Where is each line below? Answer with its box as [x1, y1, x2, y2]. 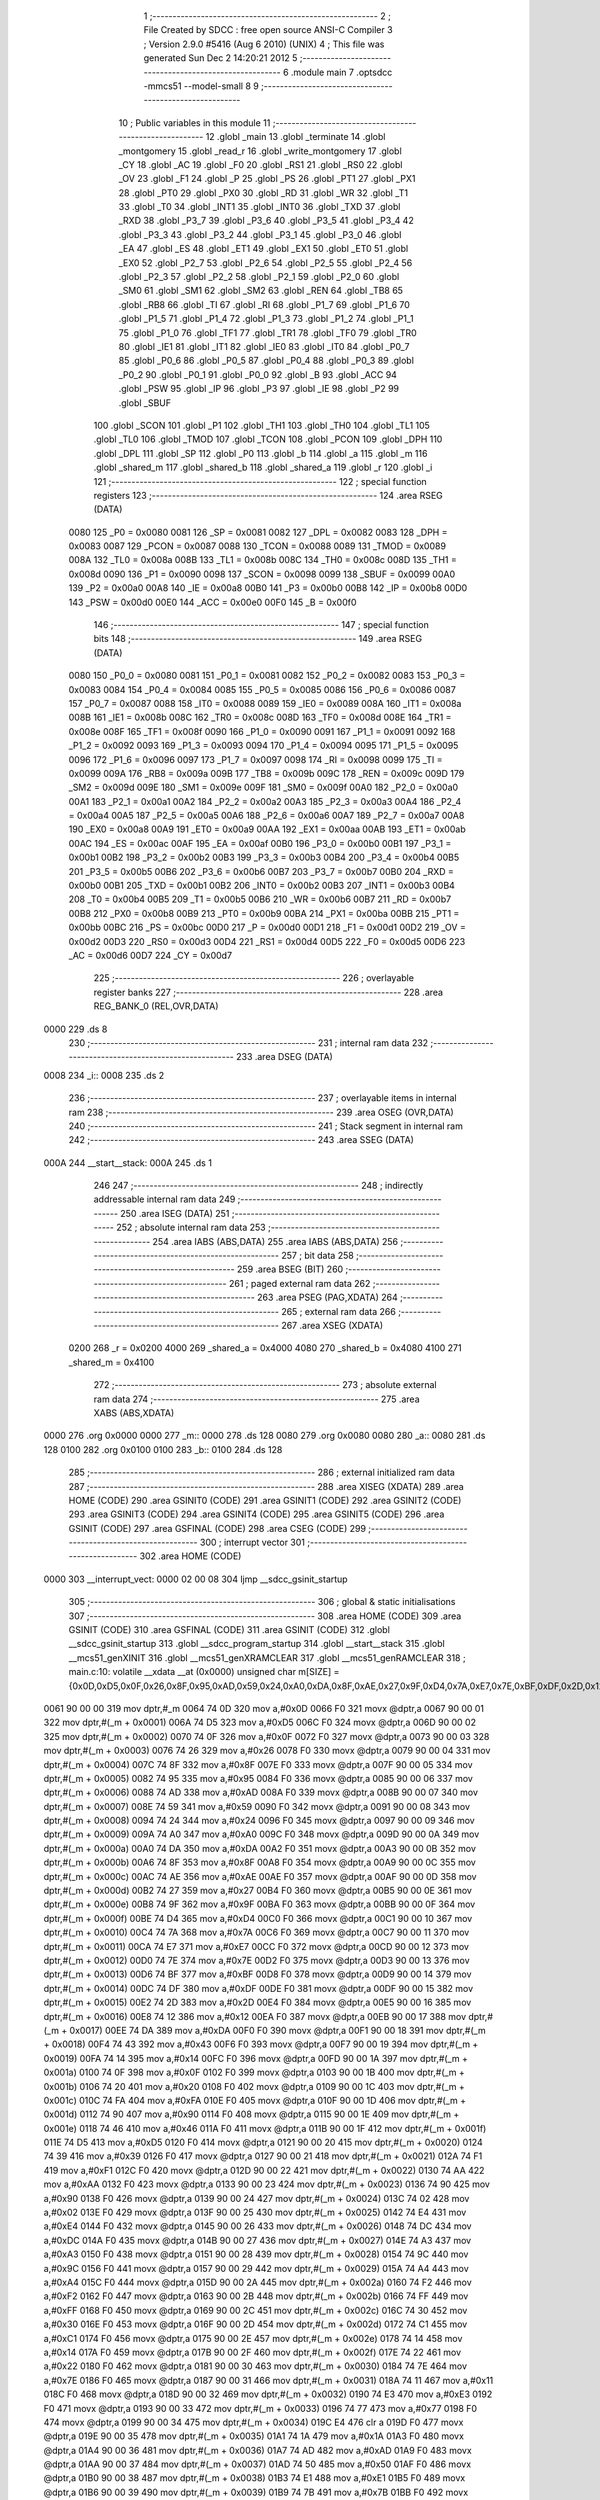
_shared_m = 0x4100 [68, 1356, 155, 1368]
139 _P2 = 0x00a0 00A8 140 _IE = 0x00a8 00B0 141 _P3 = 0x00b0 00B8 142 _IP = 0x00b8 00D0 [68, 582, 468, 594]
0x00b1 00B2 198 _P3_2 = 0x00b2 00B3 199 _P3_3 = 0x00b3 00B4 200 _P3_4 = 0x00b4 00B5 [68, 851, 460, 864]
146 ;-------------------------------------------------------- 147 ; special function [93, 619, 429, 631]
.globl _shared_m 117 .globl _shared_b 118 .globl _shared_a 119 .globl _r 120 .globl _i [93, 461, 433, 474]
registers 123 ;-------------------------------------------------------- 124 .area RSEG [93, 489, 444, 501]
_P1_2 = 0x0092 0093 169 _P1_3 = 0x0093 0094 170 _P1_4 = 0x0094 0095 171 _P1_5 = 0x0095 [68, 740, 459, 752]
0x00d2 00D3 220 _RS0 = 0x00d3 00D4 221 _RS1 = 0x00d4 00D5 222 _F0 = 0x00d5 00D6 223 [68, 935, 466, 947]
